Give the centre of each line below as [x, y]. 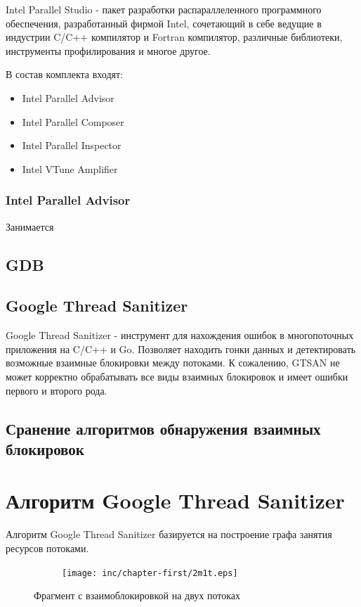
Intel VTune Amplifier [70, 168]
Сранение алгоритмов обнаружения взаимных [163, 428]
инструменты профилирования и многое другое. [108, 50]
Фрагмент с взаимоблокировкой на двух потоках [137, 595]
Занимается [30, 226]
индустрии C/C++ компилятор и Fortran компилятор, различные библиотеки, [174, 37]
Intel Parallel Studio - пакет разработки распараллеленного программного [164, 9]
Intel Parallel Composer [73, 121]
